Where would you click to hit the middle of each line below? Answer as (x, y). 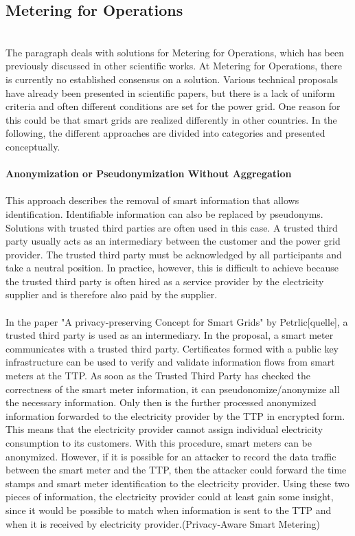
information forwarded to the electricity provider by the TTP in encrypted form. (175, 415)
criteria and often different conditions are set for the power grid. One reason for (173, 106)
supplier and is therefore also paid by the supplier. (112, 294)
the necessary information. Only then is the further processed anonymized (161, 402)
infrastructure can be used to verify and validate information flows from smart (170, 362)
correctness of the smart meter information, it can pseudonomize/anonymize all (173, 389)
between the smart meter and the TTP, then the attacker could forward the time (176, 470)
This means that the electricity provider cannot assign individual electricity (164, 429)
